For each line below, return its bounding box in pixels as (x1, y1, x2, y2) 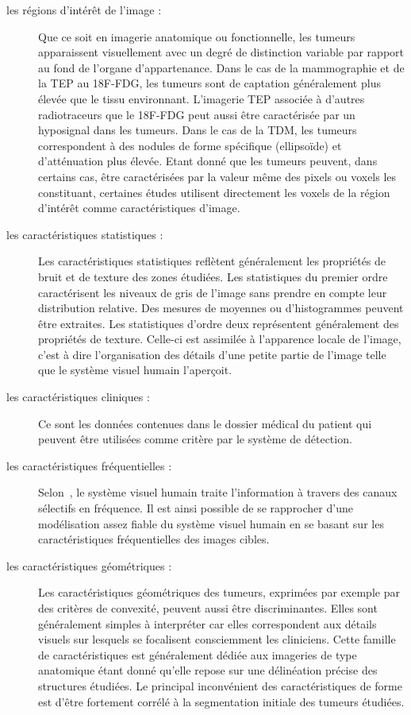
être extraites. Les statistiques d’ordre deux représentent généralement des (38, 315, 399, 331)
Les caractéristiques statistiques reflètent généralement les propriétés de (38, 253, 386, 269)
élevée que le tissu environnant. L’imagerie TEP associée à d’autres (38, 90, 365, 106)
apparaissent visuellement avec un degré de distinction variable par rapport (38, 44, 405, 60)
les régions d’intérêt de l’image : (6, 2, 162, 17)
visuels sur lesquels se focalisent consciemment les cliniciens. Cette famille (38, 631, 396, 647)
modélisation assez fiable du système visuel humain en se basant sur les (38, 515, 384, 531)
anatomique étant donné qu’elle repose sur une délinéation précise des (38, 662, 378, 678)
